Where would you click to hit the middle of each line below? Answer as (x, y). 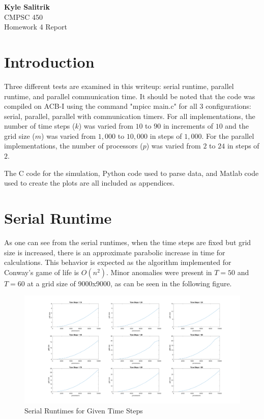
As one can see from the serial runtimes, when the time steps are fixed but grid (128, 242)
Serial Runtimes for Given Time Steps (84, 411)
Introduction (49, 61)
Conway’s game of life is (42, 272)
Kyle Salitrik (27, 7)
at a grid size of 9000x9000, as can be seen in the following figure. (129, 283)
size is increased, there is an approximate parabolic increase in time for (115, 252)
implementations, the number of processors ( (74, 146)
